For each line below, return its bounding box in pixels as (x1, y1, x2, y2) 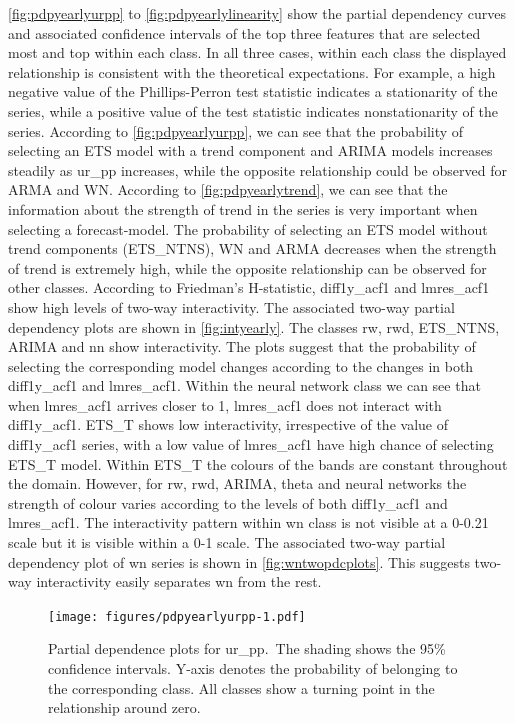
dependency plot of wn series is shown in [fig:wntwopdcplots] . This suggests (8, 551, 470, 572)
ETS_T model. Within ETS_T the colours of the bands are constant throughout (8, 453, 508, 474)
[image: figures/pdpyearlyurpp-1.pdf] (48, 609, 306, 624)
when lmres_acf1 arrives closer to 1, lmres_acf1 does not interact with (8, 394, 442, 415)
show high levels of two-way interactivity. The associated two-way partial (8, 296, 455, 317)
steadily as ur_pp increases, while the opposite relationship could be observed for (8, 159, 507, 180)
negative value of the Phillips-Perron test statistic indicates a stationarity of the (8, 81, 498, 102)
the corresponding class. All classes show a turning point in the (48, 677, 435, 698)
